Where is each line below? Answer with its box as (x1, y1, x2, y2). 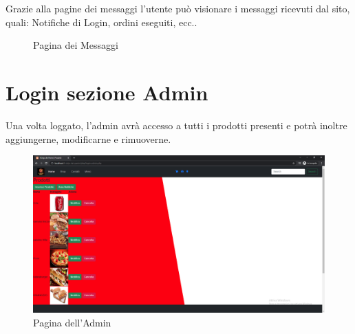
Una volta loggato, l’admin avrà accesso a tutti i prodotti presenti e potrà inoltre (6, 118, 347, 132)
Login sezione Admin (6, 78, 208, 106)
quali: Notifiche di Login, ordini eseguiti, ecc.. (6, 14, 197, 29)
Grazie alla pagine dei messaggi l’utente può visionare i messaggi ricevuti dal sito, (6, 1, 350, 15)
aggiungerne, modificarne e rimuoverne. (6, 131, 171, 146)
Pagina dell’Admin (33, 315, 111, 330)
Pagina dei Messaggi (33, 38, 119, 52)
